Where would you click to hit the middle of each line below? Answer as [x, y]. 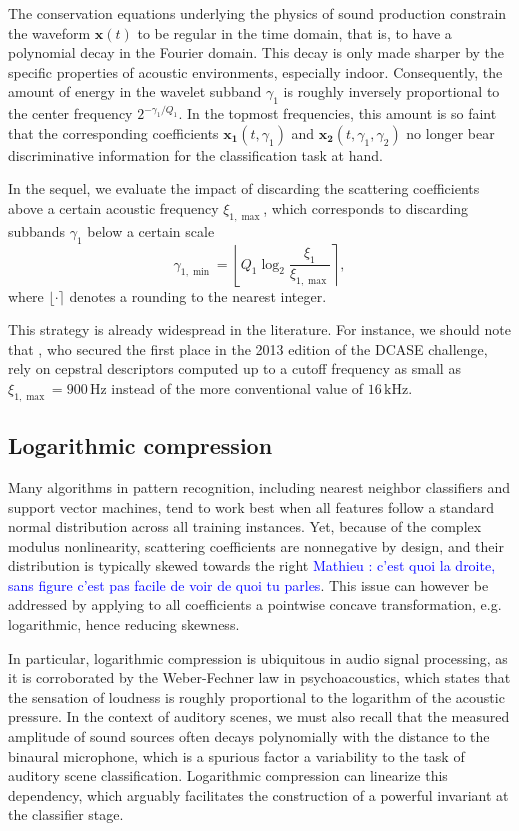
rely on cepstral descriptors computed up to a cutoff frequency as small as [234, 368]
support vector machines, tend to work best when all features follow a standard [251, 506]
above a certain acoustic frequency [113, 207]
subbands [36, 230]
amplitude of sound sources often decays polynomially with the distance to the [249, 736]
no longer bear [450, 132]
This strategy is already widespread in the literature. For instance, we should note [259, 329]
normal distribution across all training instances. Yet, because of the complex [245, 526]
